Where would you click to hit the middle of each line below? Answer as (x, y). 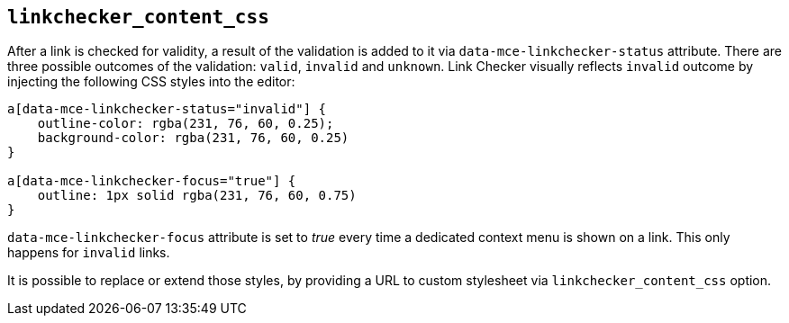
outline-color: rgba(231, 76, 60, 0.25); (186, 124)
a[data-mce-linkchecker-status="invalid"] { (167, 109)
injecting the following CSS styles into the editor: (151, 82)
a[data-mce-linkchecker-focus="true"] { (152, 181)
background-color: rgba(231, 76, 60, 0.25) (193, 138)
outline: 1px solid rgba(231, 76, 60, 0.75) (197, 196)
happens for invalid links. (89, 253)
